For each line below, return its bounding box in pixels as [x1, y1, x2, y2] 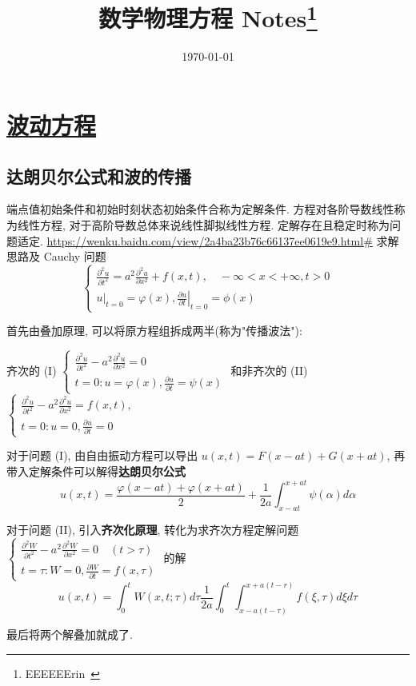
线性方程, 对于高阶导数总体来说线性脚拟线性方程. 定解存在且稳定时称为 [17, 217, 390, 233]
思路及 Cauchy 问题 [6, 248, 106, 265]
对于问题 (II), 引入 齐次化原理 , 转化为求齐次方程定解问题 [6, 520, 299, 537]
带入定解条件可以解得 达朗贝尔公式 [6, 463, 186, 479]
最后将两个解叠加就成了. [6, 626, 133, 643]
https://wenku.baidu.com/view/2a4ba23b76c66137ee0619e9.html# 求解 [46, 232, 399, 249]
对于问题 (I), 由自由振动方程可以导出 [6, 447, 198, 464]
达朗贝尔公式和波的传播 [6, 163, 191, 188]
